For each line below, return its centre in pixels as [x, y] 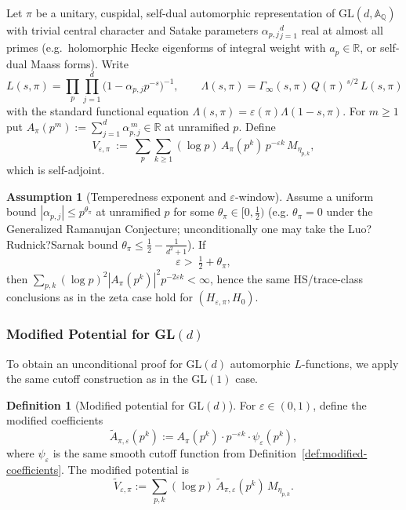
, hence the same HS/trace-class [286, 278]
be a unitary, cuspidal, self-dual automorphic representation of [185, 13]
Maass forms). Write [80, 63]
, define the [340, 404]
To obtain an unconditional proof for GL [104, 363]
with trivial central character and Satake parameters [132, 30]
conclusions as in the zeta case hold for [100, 297]
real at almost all [342, 30]
